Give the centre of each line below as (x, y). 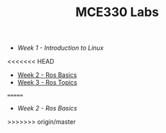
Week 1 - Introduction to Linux (60, 48)
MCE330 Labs (117, 12)
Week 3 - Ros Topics (47, 83)
